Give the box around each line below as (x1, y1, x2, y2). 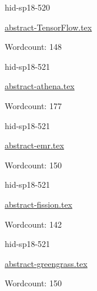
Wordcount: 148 (5, 40, 62, 53)
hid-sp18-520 (5, 1, 51, 13)
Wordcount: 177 (5, 99, 62, 111)
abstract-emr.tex (5, 139, 64, 151)
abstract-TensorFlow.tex (5, 21, 92, 33)
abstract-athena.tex (5, 80, 75, 92)
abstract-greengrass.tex (5, 257, 88, 269)
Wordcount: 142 (5, 218, 62, 230)
